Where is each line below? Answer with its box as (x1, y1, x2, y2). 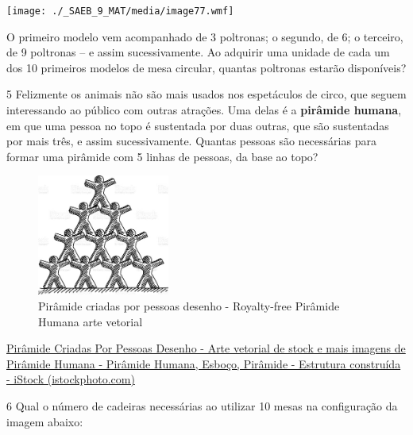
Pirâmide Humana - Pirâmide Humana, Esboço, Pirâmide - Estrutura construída (6, 355, 401, 371)
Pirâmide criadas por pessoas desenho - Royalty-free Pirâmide (38, 298, 340, 314)
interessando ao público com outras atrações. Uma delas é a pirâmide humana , (6, 102, 402, 118)
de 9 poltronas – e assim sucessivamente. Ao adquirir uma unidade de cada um (6, 44, 390, 60)
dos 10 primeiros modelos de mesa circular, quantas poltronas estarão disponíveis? (6, 59, 407, 75)
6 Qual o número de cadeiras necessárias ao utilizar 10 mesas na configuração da (6, 398, 398, 414)
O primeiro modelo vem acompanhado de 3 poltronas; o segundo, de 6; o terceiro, (6, 28, 403, 44)
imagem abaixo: (6, 413, 83, 429)
